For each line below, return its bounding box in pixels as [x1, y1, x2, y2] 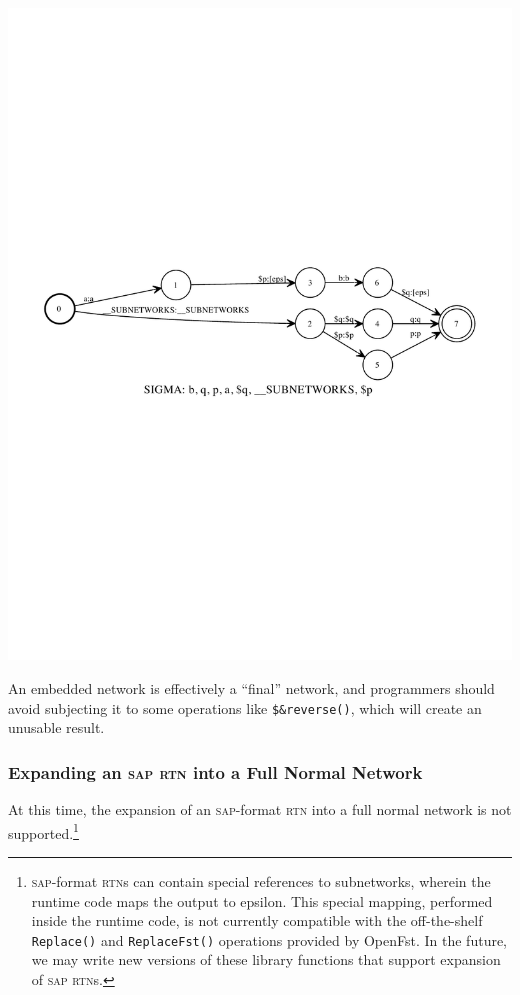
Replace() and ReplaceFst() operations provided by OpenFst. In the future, [31, 929, 508, 950]
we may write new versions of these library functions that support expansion [31, 949, 501, 970]
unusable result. [8, 717, 105, 738]
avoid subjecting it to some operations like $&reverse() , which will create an [8, 697, 482, 718]
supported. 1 [8, 819, 79, 843]
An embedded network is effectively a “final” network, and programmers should [8, 678, 495, 699]
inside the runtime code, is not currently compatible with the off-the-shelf [31, 910, 483, 931]
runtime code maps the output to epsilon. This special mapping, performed [31, 890, 493, 911]
